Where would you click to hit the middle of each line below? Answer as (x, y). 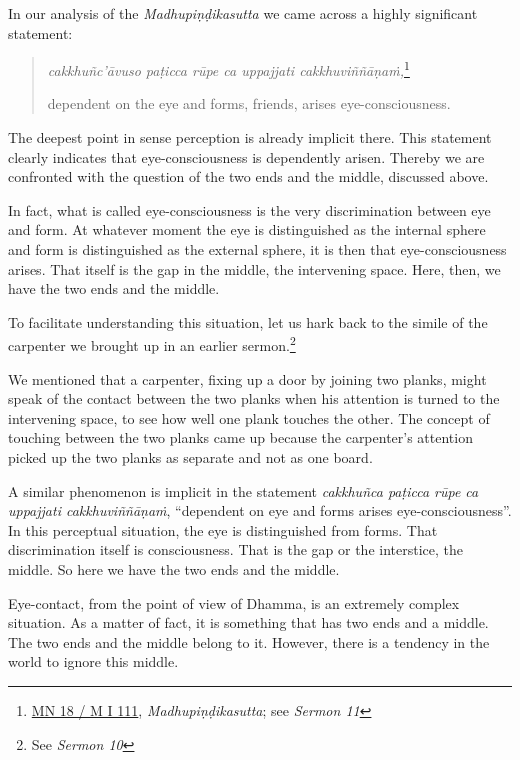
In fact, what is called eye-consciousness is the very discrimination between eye (249, 209)
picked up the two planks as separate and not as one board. (190, 457)
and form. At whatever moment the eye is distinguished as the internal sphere (247, 229)
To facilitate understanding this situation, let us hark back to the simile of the (248, 321)
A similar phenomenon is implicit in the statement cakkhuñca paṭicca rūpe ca (243, 490)
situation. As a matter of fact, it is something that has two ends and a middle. (248, 622)
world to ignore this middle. (93, 661)
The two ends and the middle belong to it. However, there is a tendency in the (249, 641)
